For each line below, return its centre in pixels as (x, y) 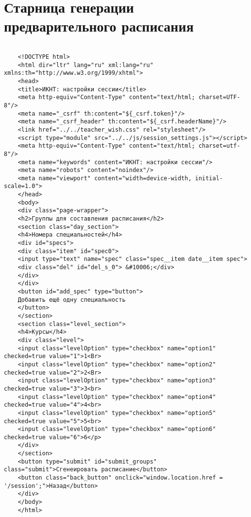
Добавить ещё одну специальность (72, 300)
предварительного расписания (99, 26)
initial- (209, 178)
